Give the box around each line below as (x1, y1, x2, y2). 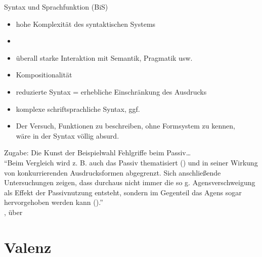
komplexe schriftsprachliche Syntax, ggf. (16, 103, 140, 114)
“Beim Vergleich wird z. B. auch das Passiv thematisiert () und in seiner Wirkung (4, 157, 258, 167)
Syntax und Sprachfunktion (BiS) (4, 2, 108, 12)
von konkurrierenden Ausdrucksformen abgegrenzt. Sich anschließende (4, 167, 221, 178)
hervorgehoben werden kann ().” (4, 197, 103, 207)
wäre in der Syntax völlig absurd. (16, 130, 119, 141)
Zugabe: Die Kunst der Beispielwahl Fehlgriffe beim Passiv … (4, 147, 191, 158)
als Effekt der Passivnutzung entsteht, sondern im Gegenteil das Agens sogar (4, 187, 242, 197)
